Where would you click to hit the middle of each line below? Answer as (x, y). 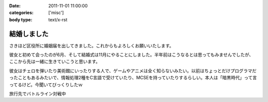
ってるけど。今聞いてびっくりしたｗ (46, 85)
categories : (21, 13)
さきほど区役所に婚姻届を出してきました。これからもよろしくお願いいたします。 (91, 46)
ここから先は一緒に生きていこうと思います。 (55, 61)
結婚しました (29, 34)
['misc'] (56, 13)
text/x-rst (58, 19)
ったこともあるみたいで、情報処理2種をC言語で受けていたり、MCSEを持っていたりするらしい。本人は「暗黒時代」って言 (133, 78)
